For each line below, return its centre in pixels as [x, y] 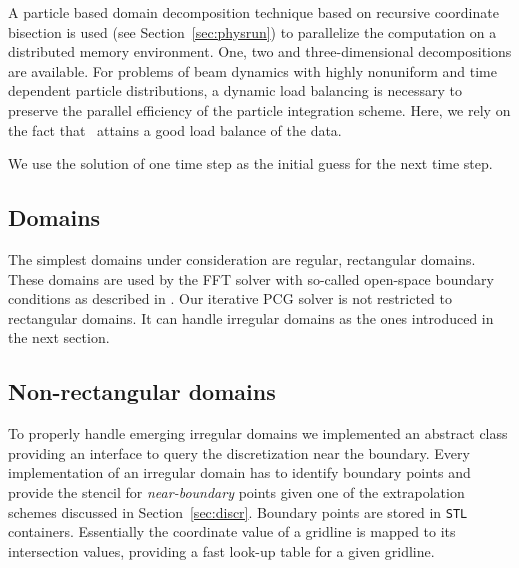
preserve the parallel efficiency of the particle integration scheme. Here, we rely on [259, 109]
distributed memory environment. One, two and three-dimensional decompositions [260, 51]
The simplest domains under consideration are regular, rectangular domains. [242, 258]
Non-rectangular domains [142, 391]
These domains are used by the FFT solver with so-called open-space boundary [251, 278]
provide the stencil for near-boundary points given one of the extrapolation [236, 491]
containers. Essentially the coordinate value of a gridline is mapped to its [232, 531]
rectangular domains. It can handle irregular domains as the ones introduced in [251, 317]
